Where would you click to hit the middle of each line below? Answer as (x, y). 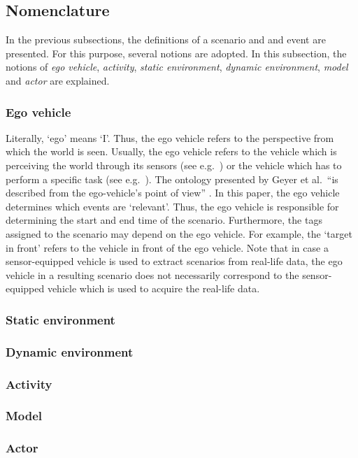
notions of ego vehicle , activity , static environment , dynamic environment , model (177, 67)
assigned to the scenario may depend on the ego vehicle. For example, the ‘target (179, 233)
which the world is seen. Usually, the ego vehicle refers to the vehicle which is (171, 151)
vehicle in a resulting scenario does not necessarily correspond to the (152, 274)
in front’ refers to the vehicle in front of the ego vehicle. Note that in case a (167, 247)
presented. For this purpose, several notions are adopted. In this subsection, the (176, 53)
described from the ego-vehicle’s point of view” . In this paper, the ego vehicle (173, 193)
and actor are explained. (58, 80)
